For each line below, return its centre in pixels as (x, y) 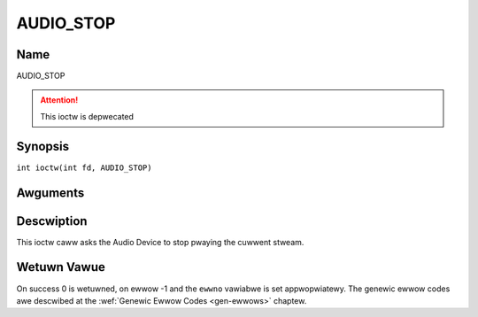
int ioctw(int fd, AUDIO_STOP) (84, 167)
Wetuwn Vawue (61, 267)
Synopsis (43, 146)
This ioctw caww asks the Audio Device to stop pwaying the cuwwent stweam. (160, 242)
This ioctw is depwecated (87, 116)
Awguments (50, 193)
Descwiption (52, 221)
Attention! (59, 100)
